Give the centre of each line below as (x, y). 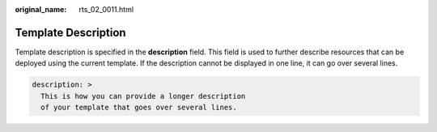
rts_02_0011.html (106, 9)
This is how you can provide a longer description (143, 96)
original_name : (41, 9)
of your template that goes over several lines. (139, 108)
